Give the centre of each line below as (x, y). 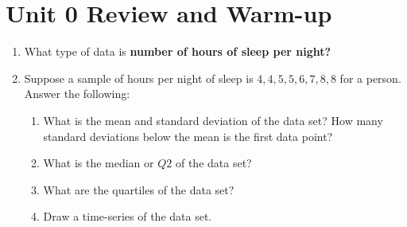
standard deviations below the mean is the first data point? (188, 136)
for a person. (370, 78)
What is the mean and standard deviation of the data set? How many (213, 120)
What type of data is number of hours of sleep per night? (178, 51)
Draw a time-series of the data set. (128, 216)
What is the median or (99, 163)
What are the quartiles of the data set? (139, 189)
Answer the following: (77, 94)
